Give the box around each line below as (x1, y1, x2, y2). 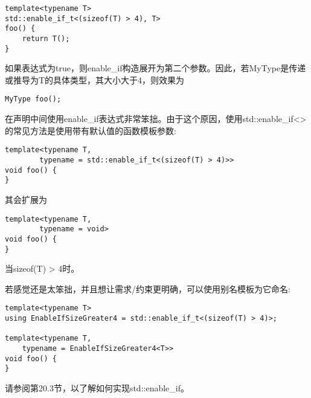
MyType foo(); (5, 95, 62, 104)
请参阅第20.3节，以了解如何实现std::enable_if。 (5, 381, 189, 394)
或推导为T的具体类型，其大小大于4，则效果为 (5, 73, 185, 86)
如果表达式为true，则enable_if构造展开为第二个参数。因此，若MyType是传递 (5, 62, 306, 74)
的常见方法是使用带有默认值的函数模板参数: (5, 124, 176, 136)
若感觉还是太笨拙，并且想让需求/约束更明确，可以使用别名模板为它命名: (5, 282, 290, 295)
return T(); (22, 34, 70, 43)
